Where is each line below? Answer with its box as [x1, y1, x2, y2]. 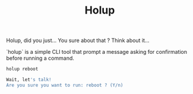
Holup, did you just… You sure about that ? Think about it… [6, 37, 150, 44]
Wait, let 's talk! [6, 77, 52, 83]
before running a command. [6, 54, 74, 62]
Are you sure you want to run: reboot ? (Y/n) [6, 82, 124, 88]
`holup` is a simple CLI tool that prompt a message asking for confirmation [6, 48, 188, 56]
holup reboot [6, 66, 39, 72]
